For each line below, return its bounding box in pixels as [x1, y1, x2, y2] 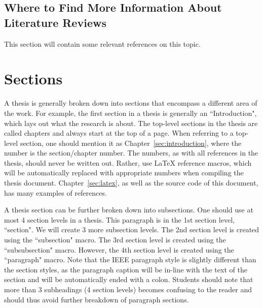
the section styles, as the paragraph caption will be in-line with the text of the [4, 264, 247, 274]
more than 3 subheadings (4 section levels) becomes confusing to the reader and [4, 284, 252, 294]
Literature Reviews [4, 14, 106, 30]
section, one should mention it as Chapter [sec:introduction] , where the [20, 137, 242, 148]
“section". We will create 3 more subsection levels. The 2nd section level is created [4, 224, 259, 235]
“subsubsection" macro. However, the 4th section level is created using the [4, 244, 234, 255]
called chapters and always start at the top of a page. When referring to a [4, 128, 234, 138]
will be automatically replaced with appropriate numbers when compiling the [4, 167, 244, 178]
